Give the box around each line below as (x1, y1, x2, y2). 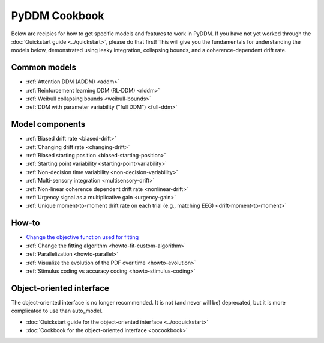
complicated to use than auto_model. (11, 307, 103, 315)
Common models (11, 62, 76, 73)
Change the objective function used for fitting (26, 234, 139, 241)
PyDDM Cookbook (11, 9, 104, 22)
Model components (11, 119, 86, 129)
